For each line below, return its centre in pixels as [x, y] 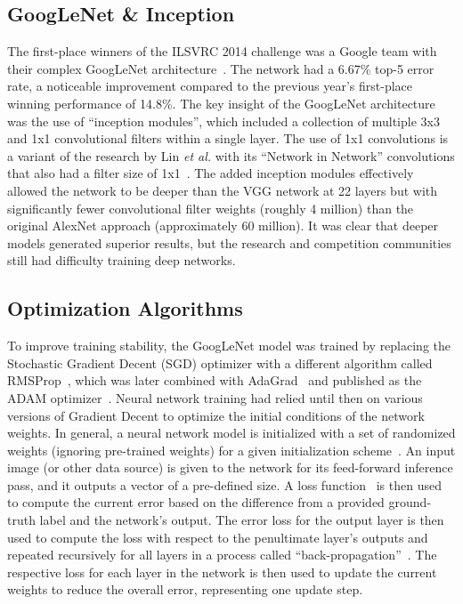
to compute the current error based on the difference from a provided [196, 502]
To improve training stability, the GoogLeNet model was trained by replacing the [229, 346]
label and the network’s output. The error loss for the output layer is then [242, 520]
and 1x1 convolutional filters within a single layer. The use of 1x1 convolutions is [228, 138]
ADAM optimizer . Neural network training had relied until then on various [215, 397]
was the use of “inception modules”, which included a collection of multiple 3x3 [223, 121]
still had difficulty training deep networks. [122, 260]
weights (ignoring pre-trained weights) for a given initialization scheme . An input [231, 450]
